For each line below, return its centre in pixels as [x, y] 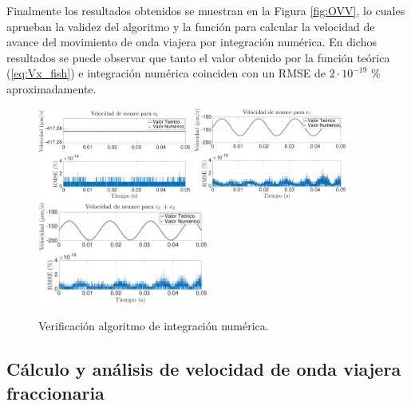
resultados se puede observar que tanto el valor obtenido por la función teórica [198, 57]
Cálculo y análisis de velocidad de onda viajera [204, 369]
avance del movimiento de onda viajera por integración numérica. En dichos [192, 42]
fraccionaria [55, 392]
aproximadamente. [51, 88]
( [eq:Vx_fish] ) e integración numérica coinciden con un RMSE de [166, 73]
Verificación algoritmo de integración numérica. [154, 326]
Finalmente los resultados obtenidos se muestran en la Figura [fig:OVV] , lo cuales [206, 10]
